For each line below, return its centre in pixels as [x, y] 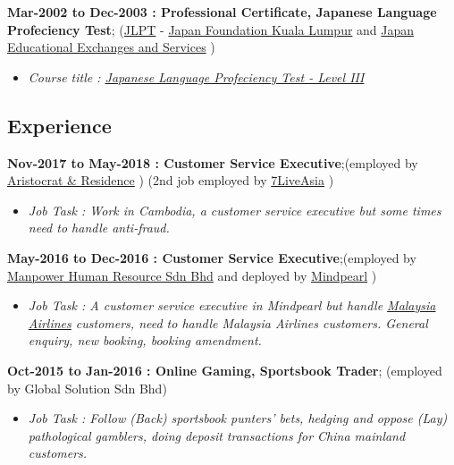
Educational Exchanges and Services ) [111, 47]
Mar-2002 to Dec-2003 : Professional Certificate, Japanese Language [222, 12]
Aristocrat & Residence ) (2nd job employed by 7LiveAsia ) [171, 180]
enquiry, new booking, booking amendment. [145, 340]
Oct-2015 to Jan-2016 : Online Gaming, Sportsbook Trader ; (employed [225, 370]
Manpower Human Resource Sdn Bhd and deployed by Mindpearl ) [192, 275]
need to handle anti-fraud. [99, 228]
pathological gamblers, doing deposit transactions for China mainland [217, 435]
